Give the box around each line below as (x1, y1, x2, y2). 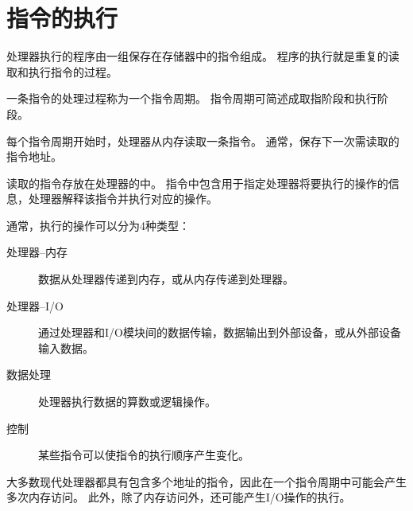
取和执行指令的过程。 (6, 63, 118, 80)
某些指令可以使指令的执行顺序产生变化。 (38, 447, 249, 463)
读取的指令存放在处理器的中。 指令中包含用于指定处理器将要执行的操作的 (6, 174, 388, 191)
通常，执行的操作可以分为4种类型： (6, 216, 190, 233)
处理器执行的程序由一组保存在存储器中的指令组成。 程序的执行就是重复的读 (6, 48, 399, 64)
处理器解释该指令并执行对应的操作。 (28, 190, 218, 207)
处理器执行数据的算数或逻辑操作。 (38, 393, 216, 410)
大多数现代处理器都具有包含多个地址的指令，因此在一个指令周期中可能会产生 (6, 473, 407, 490)
